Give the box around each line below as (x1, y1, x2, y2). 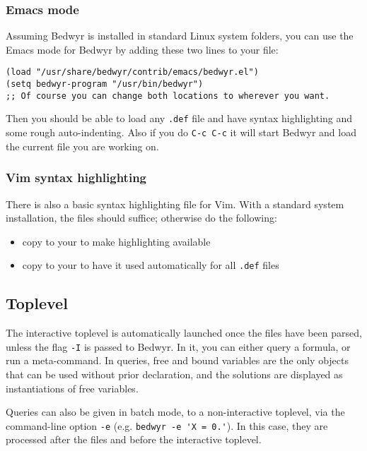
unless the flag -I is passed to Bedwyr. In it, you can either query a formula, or (6, 339, 351, 354)
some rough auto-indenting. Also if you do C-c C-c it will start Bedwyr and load (6, 125, 356, 140)
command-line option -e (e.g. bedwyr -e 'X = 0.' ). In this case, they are (6, 418, 328, 433)
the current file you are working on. (6, 138, 159, 153)
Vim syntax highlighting (6, 169, 147, 186)
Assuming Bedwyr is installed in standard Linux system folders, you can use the (6, 28, 354, 43)
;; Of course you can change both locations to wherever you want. (6, 90, 330, 101)
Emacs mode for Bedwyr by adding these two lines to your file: (6, 42, 279, 56)
